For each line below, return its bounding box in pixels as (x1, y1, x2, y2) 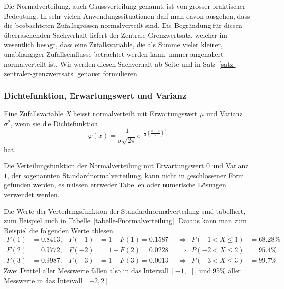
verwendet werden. (4, 189, 60, 199)
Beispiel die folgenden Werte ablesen (4, 225, 113, 235)
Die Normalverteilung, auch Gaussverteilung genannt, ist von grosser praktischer (4, 1, 246, 11)
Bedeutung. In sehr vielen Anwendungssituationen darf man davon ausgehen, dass (4, 10, 250, 21)
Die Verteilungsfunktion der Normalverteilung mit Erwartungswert (4, 160, 204, 171)
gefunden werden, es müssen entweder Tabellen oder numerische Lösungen (4, 180, 226, 190)
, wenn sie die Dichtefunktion (10, 118, 98, 128)
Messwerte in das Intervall (4, 275, 83, 286)
